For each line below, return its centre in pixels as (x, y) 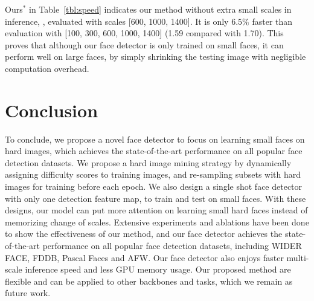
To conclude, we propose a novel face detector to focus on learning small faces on (155, 139)
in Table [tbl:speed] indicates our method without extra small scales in (160, 9)
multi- (298, 257)
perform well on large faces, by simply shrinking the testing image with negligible (155, 57)
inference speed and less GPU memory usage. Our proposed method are (158, 269)
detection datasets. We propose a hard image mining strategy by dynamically (148, 162)
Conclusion (52, 110)
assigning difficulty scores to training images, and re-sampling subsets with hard (153, 174)
